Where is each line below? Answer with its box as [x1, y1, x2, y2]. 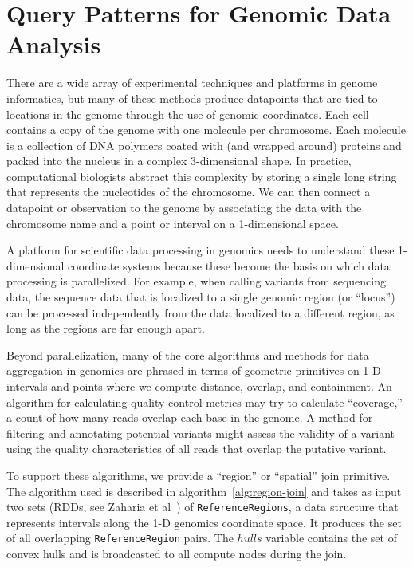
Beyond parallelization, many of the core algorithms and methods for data [6, 346, 369, 363]
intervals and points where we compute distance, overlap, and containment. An [6, 378, 392, 394]
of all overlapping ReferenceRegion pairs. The [6, 530, 234, 546]
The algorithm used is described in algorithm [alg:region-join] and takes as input [6, 482, 402, 499]
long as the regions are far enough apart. [6, 320, 205, 337]
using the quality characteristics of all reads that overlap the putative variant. [6, 440, 387, 457]
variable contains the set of [265, 530, 397, 546]
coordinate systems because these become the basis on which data [68, 257, 390, 274]
